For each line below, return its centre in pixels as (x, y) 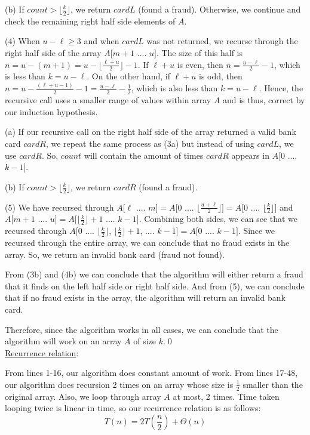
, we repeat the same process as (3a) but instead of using (150, 143)
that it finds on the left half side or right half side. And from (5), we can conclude (155, 286)
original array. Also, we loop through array (83, 396)
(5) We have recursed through (59, 207)
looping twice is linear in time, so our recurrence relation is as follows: (133, 408)
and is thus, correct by (264, 100)
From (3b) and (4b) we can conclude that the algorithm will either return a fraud (154, 274)
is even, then (200, 64)
